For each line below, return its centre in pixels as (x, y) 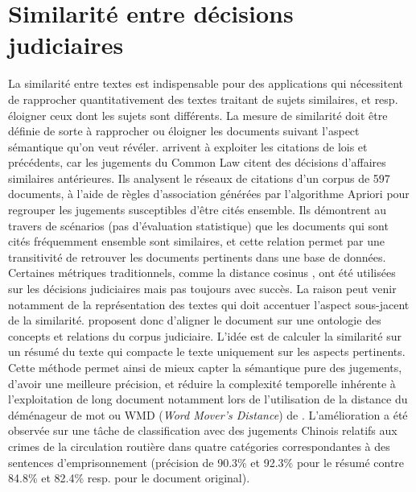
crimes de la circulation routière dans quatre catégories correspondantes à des (199, 446)
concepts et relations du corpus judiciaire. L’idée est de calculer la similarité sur (205, 335)
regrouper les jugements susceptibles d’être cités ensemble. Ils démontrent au (198, 210)
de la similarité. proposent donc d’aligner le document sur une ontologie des (195, 320)
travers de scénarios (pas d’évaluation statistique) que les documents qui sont (198, 225)
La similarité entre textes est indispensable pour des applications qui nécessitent (206, 83)
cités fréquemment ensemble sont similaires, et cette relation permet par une (196, 241)
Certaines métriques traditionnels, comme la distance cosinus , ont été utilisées (202, 273)
